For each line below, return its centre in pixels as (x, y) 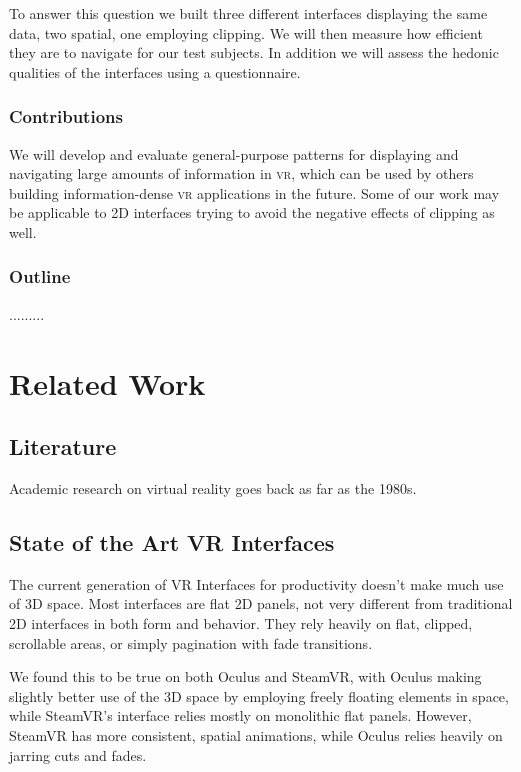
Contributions (66, 116)
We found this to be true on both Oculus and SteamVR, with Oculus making (245, 676)
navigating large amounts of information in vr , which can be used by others (241, 173)
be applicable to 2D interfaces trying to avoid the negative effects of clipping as (252, 212)
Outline (40, 276)
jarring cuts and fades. (78, 754)
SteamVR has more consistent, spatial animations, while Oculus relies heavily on (256, 734)
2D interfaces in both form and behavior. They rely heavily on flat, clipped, (241, 622)
